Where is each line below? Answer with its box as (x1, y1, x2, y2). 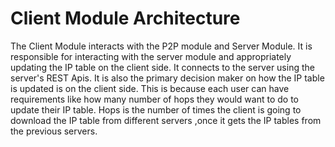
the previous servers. (10, 125, 98, 137)
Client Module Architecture (10, 7, 241, 30)
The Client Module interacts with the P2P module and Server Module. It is (10, 40, 313, 52)
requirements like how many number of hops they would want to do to (10, 93, 299, 105)
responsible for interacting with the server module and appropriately (10, 50, 292, 62)
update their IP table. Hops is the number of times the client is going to (10, 103, 302, 116)
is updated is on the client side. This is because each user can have (10, 82, 290, 94)
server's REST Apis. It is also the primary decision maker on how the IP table (10, 72, 325, 84)
